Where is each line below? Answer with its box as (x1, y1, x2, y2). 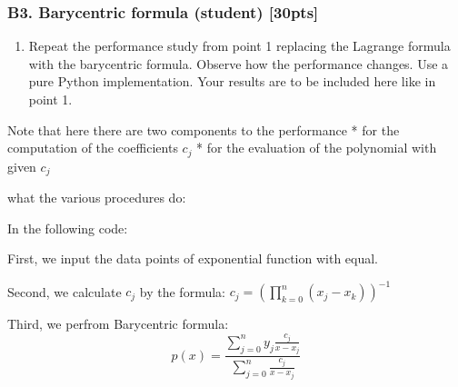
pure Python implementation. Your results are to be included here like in (28, 72, 436, 91)
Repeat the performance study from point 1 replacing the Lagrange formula (28, 36, 451, 55)
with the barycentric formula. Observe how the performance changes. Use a (28, 54, 449, 73)
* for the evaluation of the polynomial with (196, 138, 437, 157)
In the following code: (7, 218, 128, 237)
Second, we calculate (7, 282, 122, 301)
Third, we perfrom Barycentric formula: (7, 314, 229, 333)
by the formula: (139, 282, 225, 301)
